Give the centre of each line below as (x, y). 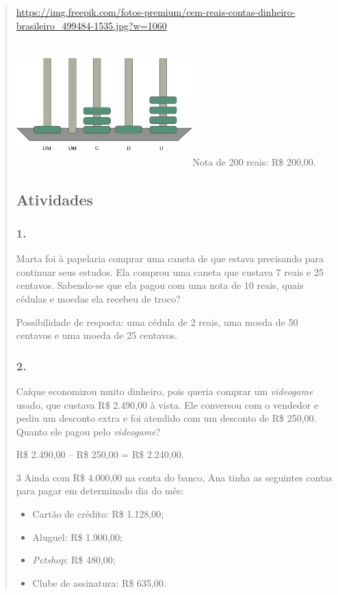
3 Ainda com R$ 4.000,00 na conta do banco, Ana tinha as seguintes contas (174, 477)
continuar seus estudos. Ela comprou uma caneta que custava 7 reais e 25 (170, 271)
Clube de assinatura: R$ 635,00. (99, 582)
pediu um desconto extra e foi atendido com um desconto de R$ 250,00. (166, 418)
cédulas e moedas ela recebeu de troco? (98, 298)
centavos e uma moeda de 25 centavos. (97, 335)
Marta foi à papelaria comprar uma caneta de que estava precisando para (170, 258)
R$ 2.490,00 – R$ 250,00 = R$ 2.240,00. (100, 454)
